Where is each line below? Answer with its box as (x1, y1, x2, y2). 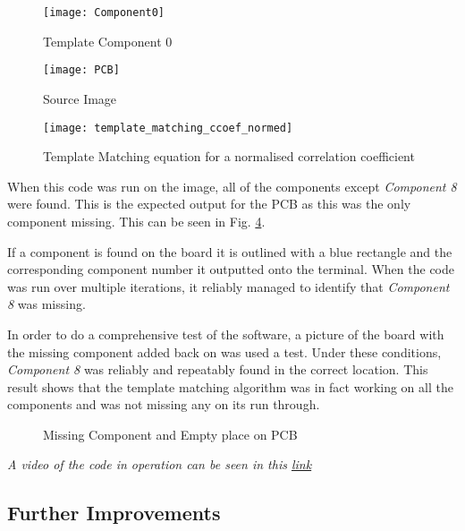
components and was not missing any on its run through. (7, 395, 320, 414)
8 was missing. (7, 295, 86, 313)
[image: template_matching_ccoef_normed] (43, 121, 293, 134)
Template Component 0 (43, 31, 173, 50)
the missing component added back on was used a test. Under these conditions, (7, 342, 442, 361)
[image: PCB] (43, 64, 120, 77)
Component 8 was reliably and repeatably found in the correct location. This (7, 360, 428, 379)
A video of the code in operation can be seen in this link (7, 455, 312, 474)
